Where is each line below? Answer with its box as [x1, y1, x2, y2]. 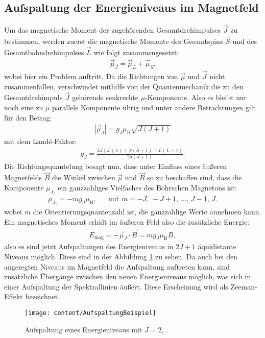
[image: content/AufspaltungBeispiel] [25, 309, 156, 317]
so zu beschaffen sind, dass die [147, 172, 242, 183]
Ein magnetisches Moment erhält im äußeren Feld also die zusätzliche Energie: [4, 216, 250, 227]
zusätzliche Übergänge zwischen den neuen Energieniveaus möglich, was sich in [4, 271, 251, 282]
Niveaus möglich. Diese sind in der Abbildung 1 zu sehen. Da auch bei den [4, 251, 237, 262]
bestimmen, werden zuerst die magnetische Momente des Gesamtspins [4, 36, 223, 46]
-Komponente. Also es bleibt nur [145, 92, 247, 103]
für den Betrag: [4, 112, 52, 123]
